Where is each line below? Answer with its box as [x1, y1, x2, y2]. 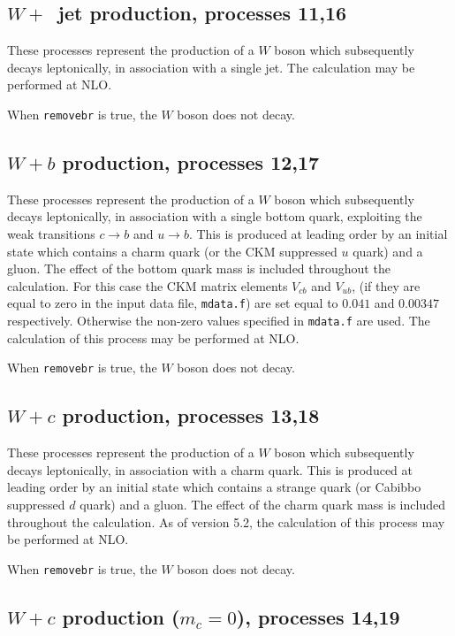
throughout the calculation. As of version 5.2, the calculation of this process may [7, 512, 445, 531]
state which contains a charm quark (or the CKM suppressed [7, 241, 337, 260]
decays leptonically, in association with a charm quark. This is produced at [7, 460, 413, 479]
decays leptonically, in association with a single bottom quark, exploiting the [7, 207, 422, 226]
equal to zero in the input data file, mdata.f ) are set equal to [7, 294, 338, 312]
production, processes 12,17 [62, 149, 320, 176]
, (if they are [352, 276, 421, 295]
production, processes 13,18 [62, 402, 320, 429]
